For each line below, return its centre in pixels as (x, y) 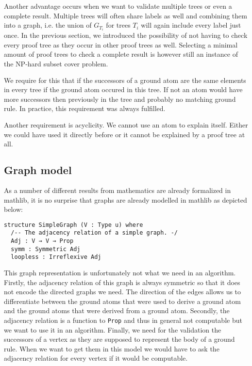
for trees (118, 25)
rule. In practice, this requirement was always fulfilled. (85, 108)
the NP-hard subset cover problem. (56, 64)
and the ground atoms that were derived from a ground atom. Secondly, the (117, 310)
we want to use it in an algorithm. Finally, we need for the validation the (113, 329)
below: (13, 209)
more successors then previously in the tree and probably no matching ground (120, 99)
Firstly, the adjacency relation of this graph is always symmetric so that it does (122, 282)
